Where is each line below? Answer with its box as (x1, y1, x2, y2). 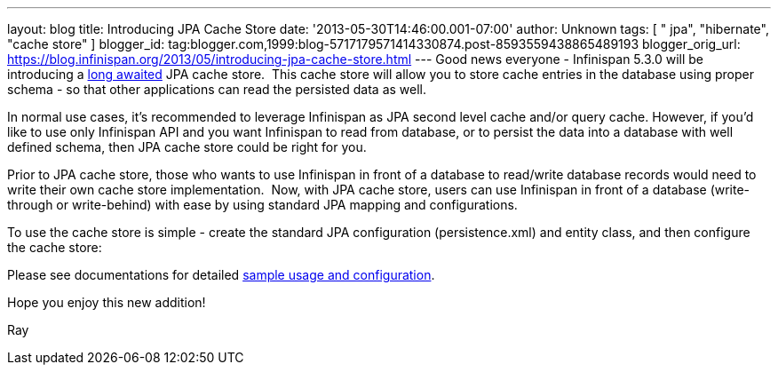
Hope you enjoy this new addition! (7, 295, 206, 310)
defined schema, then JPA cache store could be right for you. (7, 139, 367, 154)
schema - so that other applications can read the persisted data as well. (7, 82, 427, 97)
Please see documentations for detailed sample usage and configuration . (7, 267, 435, 282)
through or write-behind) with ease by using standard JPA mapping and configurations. (7, 197, 518, 212)
